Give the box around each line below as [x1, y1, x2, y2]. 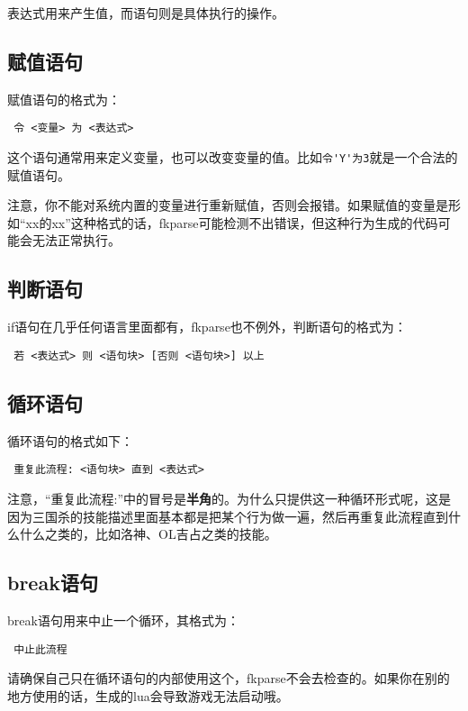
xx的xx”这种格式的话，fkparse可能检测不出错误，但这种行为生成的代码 [25, 213, 438, 232]
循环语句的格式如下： [7, 431, 133, 450]
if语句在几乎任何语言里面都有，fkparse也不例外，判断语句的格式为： [7, 317, 407, 336]
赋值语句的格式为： [7, 89, 121, 108]
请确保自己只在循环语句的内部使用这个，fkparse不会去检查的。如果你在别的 [7, 669, 450, 688]
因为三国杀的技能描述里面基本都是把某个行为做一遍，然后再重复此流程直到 [7, 506, 448, 525]
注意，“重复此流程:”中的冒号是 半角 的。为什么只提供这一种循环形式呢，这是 [7, 488, 452, 507]
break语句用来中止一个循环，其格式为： [7, 610, 239, 629]
